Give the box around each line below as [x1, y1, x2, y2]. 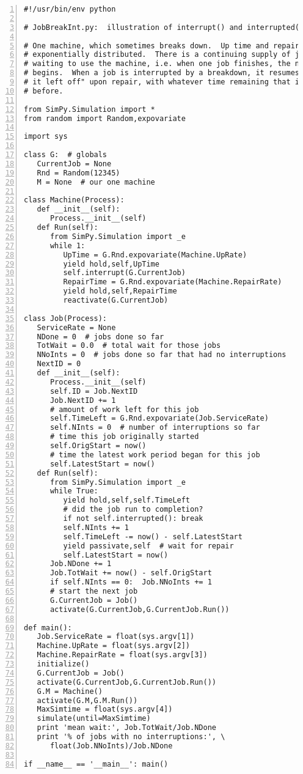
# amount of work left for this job [49, 405, 199, 414]
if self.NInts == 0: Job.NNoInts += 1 [49, 578, 212, 587]
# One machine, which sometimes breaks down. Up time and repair [24, 41, 300, 50]
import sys [24, 132, 68, 141]
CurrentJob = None [37, 159, 112, 168]
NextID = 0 [37, 359, 81, 369]
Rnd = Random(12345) [37, 168, 120, 177]
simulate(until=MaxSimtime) [37, 714, 151, 723]
